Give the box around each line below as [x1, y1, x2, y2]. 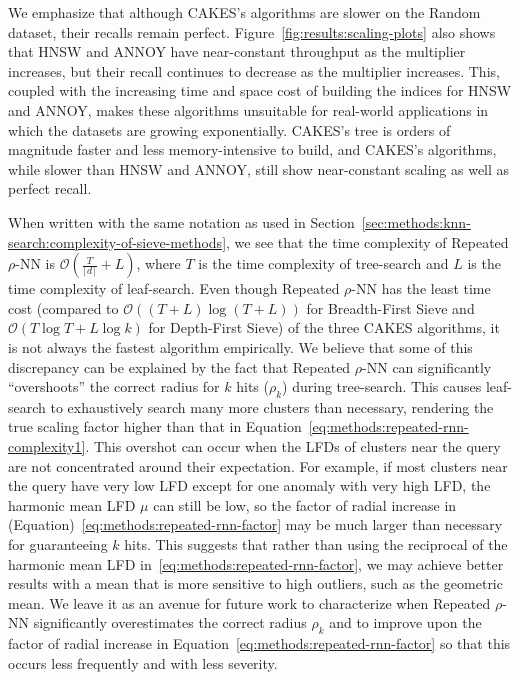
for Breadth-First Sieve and [306, 297, 475, 318]
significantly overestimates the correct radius [33, 612, 307, 633]
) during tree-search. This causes [282, 376, 482, 397]
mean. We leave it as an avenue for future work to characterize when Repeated [8, 592, 491, 613]
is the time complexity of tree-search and [198, 253, 449, 274]
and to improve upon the [329, 612, 482, 633]
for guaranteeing [8, 534, 108, 555]
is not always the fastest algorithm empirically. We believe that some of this [8, 336, 473, 357]
